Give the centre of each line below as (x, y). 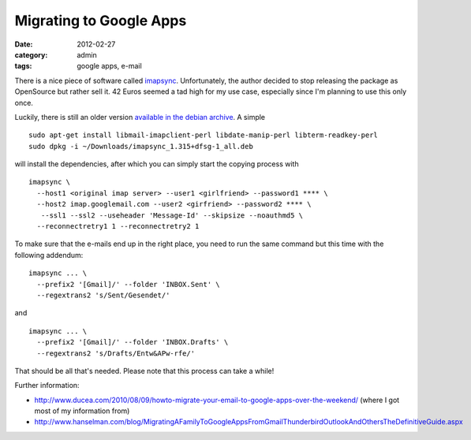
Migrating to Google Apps (101, 21)
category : (31, 54)
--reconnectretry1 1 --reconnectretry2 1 (118, 226)
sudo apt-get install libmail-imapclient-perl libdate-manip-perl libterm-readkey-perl (204, 135)
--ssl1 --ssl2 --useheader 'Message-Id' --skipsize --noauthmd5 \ (172, 215)
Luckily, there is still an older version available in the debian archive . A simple (140, 117)
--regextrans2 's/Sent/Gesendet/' (103, 295)
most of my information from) (82, 411)
